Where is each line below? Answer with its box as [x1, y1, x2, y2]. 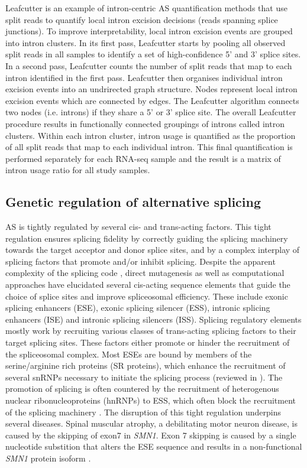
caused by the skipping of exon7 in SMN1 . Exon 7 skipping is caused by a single [5, 428, 296, 441]
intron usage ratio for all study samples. [5, 164, 150, 176]
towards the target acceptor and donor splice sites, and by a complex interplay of [5, 243, 300, 256]
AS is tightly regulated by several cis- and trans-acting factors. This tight [5, 220, 272, 233]
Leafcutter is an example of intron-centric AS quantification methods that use [5, 2, 287, 14]
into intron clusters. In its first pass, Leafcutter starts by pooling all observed [5, 36, 286, 48]
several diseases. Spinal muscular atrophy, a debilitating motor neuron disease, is [5, 417, 298, 430]
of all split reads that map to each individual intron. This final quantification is [5, 141, 293, 153]
